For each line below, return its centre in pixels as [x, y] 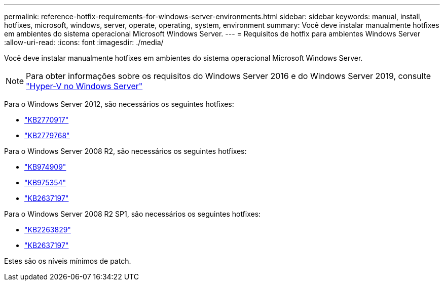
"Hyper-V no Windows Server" [84, 86]
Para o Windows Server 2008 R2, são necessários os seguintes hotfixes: [125, 151]
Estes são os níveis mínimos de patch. [68, 261]
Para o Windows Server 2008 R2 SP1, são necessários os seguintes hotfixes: [133, 214]
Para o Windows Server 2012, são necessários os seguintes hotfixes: [119, 104]
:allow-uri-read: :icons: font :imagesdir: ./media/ [84, 42]
